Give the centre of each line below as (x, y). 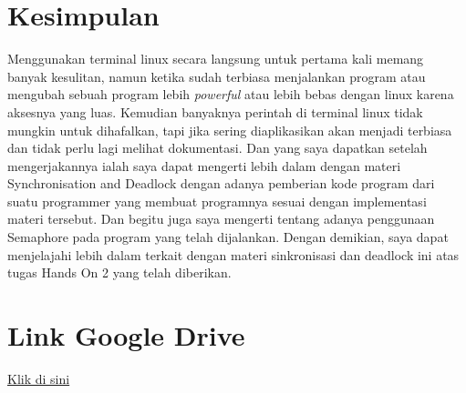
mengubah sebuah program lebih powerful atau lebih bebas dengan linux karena (231, 94)
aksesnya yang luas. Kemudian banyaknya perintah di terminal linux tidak (215, 111)
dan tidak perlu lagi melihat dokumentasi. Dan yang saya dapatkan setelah (217, 148)
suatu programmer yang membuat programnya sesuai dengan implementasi (217, 201)
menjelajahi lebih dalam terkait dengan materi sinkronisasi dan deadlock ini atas (233, 254)
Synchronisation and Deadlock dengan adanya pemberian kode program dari (221, 183)
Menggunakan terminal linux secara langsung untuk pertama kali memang (216, 59)
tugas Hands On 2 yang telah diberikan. (119, 272)
